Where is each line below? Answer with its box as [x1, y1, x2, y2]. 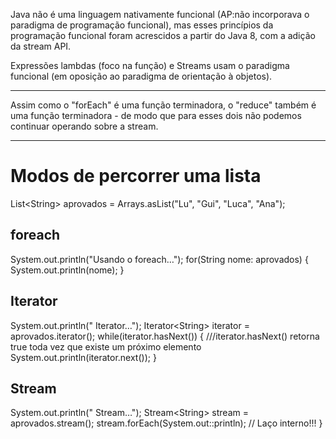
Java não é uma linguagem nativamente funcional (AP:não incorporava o [10, 9, 310, 20]
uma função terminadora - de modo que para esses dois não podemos [10, 110, 302, 121]
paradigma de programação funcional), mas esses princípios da [10, 19, 274, 31]
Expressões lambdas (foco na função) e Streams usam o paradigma [10, 60, 290, 71]
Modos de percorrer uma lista [10, 165, 262, 188]
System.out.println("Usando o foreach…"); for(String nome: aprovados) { [10, 253, 309, 265]
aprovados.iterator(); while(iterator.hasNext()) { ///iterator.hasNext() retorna [10, 330, 320, 342]
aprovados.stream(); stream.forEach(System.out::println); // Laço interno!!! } [10, 417, 323, 429]
